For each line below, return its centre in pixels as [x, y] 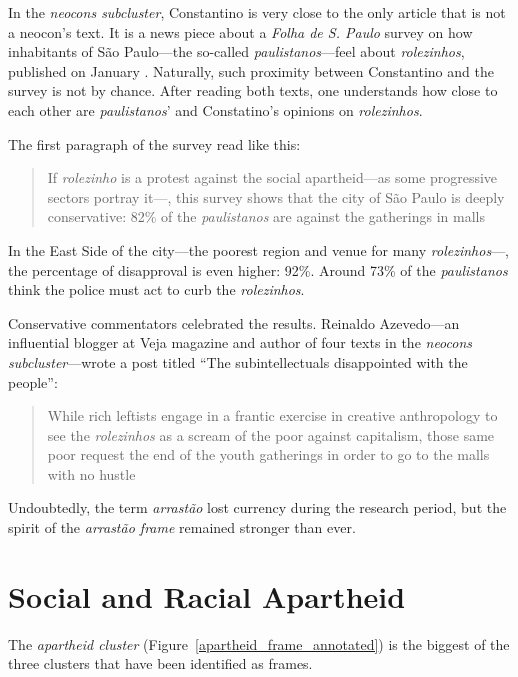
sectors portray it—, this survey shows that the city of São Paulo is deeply [276, 196]
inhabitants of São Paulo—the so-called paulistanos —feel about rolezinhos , [236, 51]
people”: [33, 381]
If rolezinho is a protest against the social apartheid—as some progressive [272, 177]
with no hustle [91, 473]
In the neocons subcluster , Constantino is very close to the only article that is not [257, 12]
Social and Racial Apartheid [207, 595]
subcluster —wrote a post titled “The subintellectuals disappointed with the [238, 361]
